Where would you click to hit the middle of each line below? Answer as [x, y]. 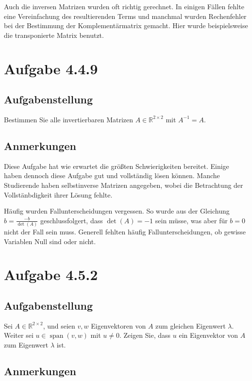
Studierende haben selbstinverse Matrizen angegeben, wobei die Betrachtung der [124, 185]
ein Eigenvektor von [208, 335]
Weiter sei [19, 335]
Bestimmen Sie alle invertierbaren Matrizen [69, 119]
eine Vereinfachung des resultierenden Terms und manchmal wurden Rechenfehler [125, 16]
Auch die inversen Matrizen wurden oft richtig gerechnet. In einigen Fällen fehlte [124, 6]
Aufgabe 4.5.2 [51, 274]
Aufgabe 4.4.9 [51, 68]
